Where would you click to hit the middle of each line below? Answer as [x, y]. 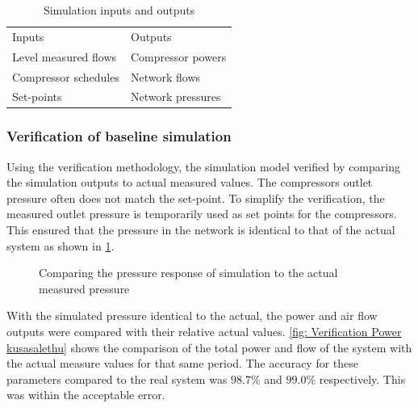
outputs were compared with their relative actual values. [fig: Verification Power [204, 332]
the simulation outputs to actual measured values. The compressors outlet [190, 182]
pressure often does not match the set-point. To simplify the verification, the [196, 198]
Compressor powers [178, 56]
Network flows [165, 76]
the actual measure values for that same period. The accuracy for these [183, 363]
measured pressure [84, 288]
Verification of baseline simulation [119, 136]
